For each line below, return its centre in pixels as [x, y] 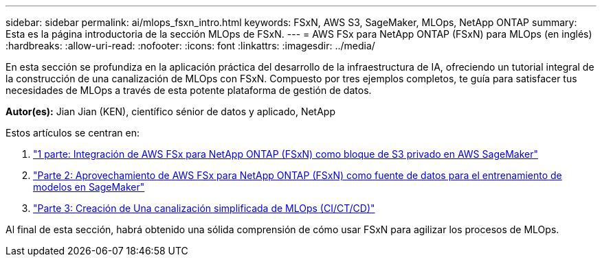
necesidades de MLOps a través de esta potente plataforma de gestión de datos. [189, 90]
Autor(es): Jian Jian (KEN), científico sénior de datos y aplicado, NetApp [171, 111]
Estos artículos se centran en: [73, 133]
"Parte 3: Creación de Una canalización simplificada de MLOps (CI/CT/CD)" [204, 208]
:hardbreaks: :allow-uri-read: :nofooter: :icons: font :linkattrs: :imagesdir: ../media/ [190, 46]
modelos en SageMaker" [89, 187]
